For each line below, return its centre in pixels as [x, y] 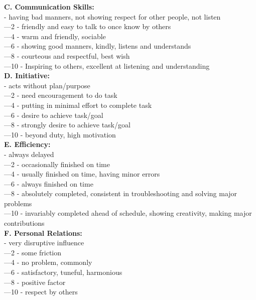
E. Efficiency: [27, 144]
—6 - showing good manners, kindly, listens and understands [98, 46]
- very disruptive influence [44, 243]
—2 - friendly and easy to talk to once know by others [88, 26]
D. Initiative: [27, 76]
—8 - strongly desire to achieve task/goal [67, 125]
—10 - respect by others [41, 292]
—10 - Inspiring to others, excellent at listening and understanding [107, 65]
